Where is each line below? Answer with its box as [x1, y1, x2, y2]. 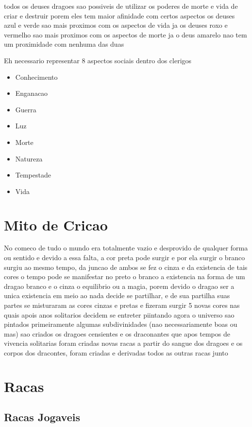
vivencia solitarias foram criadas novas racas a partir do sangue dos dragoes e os [4, 338, 243, 348]
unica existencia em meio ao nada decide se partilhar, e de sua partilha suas [4, 290, 230, 301]
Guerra [15, 104, 36, 114]
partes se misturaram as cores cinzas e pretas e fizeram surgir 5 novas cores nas [4, 300, 240, 310]
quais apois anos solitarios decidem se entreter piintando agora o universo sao [4, 309, 235, 320]
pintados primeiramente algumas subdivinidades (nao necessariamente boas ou [4, 319, 237, 329]
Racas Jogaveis [4, 409, 80, 425]
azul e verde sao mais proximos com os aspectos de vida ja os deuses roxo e [4, 20, 228, 30]
